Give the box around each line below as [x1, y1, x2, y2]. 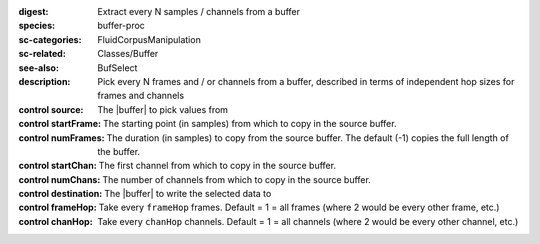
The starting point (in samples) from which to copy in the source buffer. [102, 118, 397, 130]
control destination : [18, 188, 103, 200]
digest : [18, 6, 49, 17]
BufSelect [97, 61, 138, 74]
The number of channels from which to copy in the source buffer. [101, 173, 372, 185]
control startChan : [18, 160, 97, 172]
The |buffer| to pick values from [97, 103, 229, 115]
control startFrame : [18, 118, 102, 130]
